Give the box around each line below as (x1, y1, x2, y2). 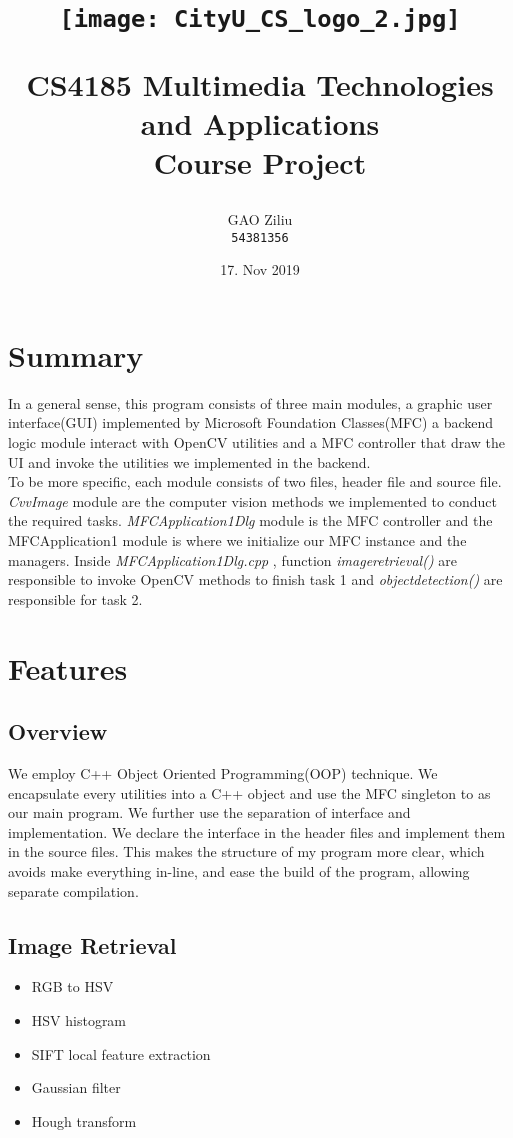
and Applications (140, 102, 380, 143)
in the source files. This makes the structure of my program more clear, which (8, 841, 485, 862)
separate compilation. (8, 880, 139, 901)
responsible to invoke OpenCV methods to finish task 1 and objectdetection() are (8, 569, 503, 590)
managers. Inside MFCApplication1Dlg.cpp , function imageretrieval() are (8, 549, 457, 570)
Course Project (153, 141, 367, 182)
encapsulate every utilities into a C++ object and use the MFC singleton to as (8, 782, 491, 803)
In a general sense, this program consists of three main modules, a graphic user (8, 392, 493, 413)
